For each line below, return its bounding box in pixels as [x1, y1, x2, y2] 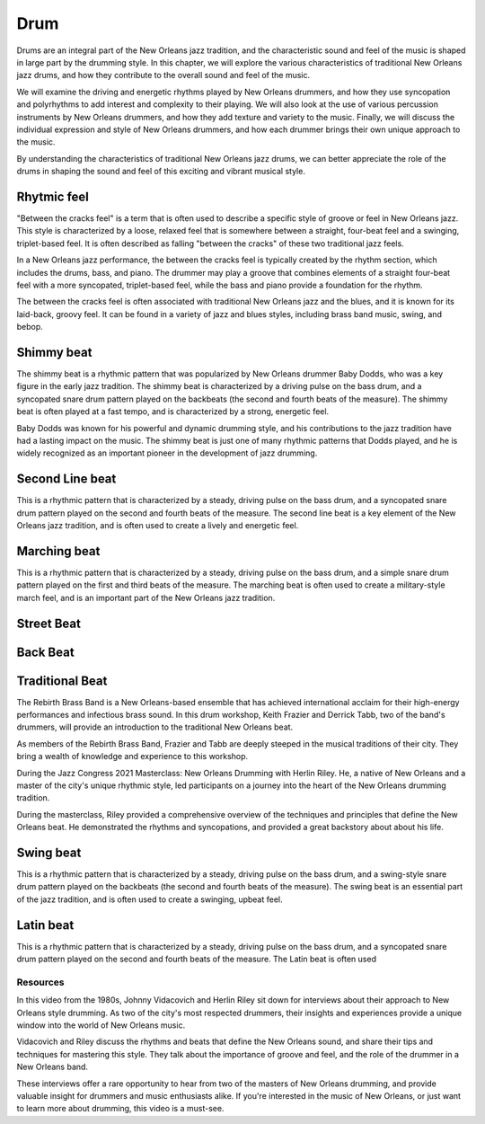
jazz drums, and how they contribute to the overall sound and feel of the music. [16, 70, 311, 81]
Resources [16, 976, 65, 988]
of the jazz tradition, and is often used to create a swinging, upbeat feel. [16, 894, 283, 905]
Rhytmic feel [16, 189, 89, 204]
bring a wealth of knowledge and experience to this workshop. [16, 751, 249, 762]
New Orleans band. [16, 1061, 89, 1073]
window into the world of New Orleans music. [16, 1020, 186, 1031]
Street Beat [16, 615, 81, 631]
